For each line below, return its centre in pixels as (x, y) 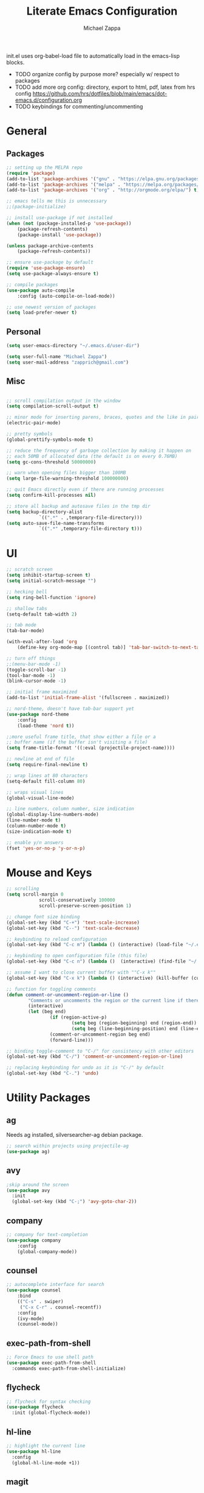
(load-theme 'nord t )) (46, 726)
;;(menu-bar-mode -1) (34, 664)
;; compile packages (32, 284)
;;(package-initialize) (36, 207)
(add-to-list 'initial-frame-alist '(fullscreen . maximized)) (88, 698)
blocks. (15, 62)
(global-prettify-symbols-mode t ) (50, 440)
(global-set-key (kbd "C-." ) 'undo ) (53, 1073)
